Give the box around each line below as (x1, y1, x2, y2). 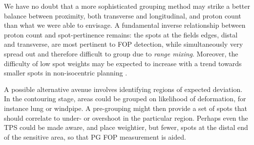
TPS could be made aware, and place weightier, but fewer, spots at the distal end (4, 122, 248, 132)
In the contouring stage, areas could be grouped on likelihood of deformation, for (4, 93, 246, 104)
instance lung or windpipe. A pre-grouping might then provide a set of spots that (4, 103, 247, 113)
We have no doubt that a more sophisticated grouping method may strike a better (4, 1, 250, 11)
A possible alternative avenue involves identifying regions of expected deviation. (4, 84, 243, 94)
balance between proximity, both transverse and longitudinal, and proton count (4, 10, 241, 20)
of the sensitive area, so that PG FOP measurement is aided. (4, 131, 186, 142)
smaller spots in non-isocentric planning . (4, 68, 127, 78)
